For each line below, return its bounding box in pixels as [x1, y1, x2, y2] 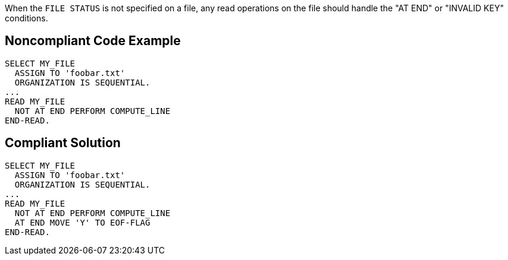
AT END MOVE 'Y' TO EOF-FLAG [14, 217, 150, 227]
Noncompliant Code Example [5, 33, 181, 49]
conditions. [5, 13, 48, 23]
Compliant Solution [5, 135, 121, 151]
